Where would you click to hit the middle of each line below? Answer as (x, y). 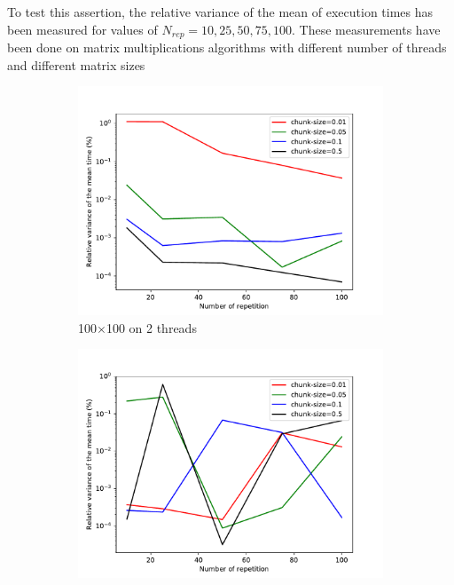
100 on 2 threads (151, 327)
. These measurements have (366, 29)
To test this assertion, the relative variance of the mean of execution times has (220, 12)
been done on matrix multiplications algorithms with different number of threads (227, 47)
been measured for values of (82, 29)
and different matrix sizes (76, 64)
